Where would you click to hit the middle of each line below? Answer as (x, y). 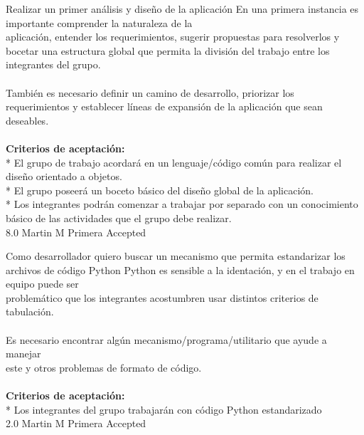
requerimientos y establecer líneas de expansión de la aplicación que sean (164, 106)
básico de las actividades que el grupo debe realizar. (119, 217)
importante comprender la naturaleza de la (99, 22)
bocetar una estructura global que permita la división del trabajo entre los (168, 50)
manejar (23, 353)
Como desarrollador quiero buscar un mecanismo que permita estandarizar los (176, 256)
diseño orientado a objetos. (64, 176)
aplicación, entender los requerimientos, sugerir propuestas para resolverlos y (173, 37)
